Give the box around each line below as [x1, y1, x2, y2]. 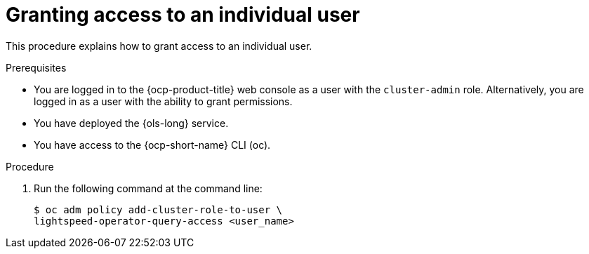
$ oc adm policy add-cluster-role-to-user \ [34, 203, 283, 215]
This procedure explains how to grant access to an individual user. [6, 39, 312, 52]
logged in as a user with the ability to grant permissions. [34, 95, 293, 107]
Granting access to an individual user [6, 3, 360, 27]
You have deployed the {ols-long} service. [34, 116, 229, 129]
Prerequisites [6, 61, 67, 74]
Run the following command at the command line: [34, 182, 263, 194]
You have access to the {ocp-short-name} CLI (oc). [34, 138, 271, 151]
